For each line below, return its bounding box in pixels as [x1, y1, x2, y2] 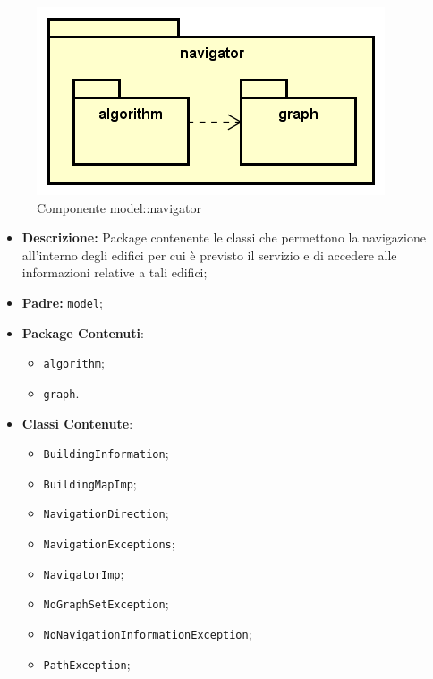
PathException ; [43, 654, 131, 673]
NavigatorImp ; [43, 564, 124, 582]
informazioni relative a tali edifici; [21, 263, 208, 282]
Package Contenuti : [21, 323, 144, 342]
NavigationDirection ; [43, 504, 169, 522]
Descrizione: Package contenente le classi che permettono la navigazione [21, 228, 426, 247]
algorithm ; [43, 353, 105, 372]
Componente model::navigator [37, 198, 202, 216]
